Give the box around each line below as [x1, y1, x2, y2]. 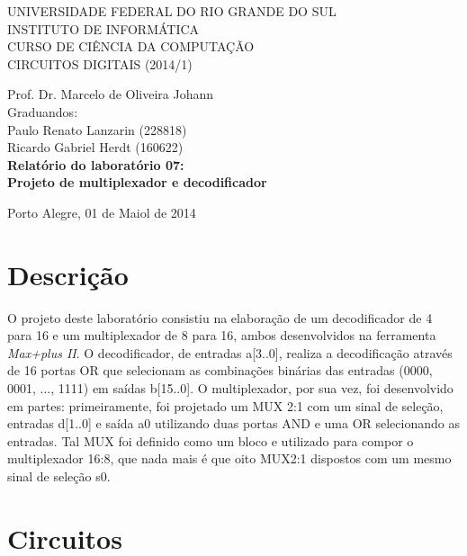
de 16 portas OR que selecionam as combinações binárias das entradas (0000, [7, 361, 433, 380]
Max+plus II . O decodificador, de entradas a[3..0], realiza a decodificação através [7, 343, 453, 362]
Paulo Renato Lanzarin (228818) [7, 120, 187, 139]
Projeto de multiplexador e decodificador [7, 173, 267, 192]
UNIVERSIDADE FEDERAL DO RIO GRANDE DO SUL [7, 2, 337, 20]
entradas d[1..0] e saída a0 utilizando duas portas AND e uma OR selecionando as [7, 414, 460, 433]
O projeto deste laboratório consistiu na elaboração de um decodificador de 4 [7, 308, 433, 327]
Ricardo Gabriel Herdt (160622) [7, 138, 184, 157]
